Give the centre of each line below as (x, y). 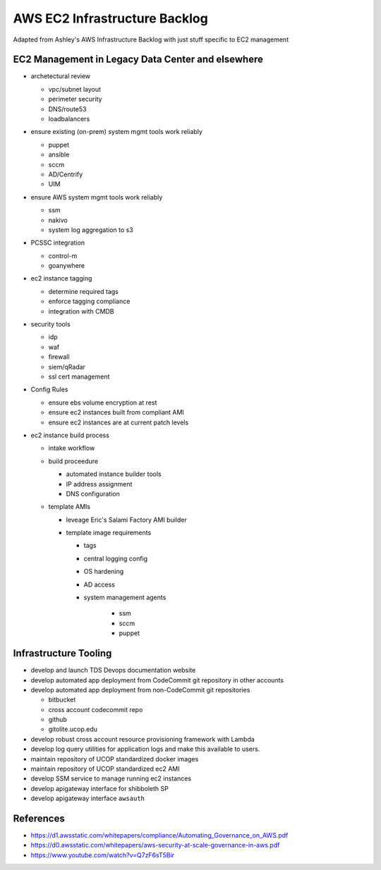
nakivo (58, 220)
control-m (63, 256)
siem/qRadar (67, 367)
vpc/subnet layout (75, 89)
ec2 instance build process (70, 435)
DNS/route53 (67, 109)
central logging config (116, 558)
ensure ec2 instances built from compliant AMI (116, 412)
